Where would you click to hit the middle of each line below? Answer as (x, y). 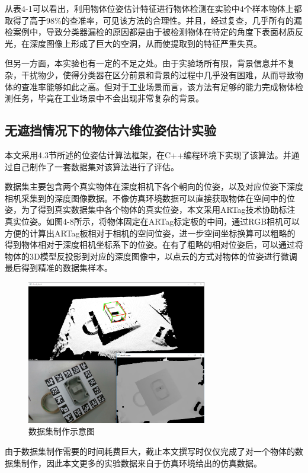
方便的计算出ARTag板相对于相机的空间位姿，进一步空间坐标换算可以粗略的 (150, 233)
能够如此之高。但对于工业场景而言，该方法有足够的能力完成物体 (170, 86)
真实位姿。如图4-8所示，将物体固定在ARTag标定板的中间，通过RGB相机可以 (153, 221)
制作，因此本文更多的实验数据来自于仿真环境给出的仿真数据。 (141, 463)
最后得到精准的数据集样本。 (59, 268)
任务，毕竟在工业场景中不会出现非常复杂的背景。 (108, 98)
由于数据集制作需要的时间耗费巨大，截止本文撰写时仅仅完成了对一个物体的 (150, 451)
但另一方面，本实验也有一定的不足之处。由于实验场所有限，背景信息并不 (146, 63)
